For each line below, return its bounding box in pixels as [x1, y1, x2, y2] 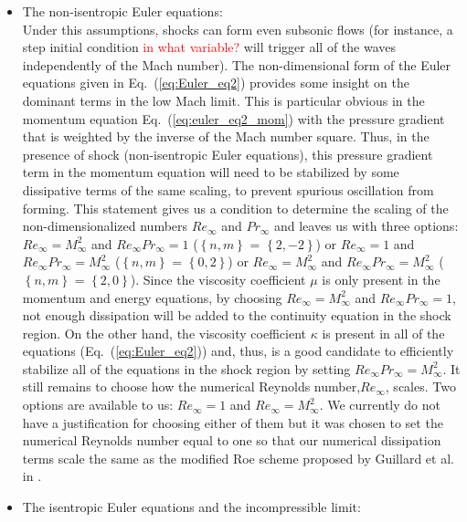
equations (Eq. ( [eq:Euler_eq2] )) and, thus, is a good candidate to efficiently [22, 341, 454, 360]
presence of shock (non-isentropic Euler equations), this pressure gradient [22, 144, 433, 163]
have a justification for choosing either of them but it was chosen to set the [22, 412, 443, 432]
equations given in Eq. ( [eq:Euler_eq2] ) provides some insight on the [22, 73, 409, 92]
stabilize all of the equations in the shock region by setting [22, 359, 351, 378]
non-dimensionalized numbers [22, 216, 188, 235]
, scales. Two [385, 377, 456, 396]
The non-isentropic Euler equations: [22, 2, 223, 20]
